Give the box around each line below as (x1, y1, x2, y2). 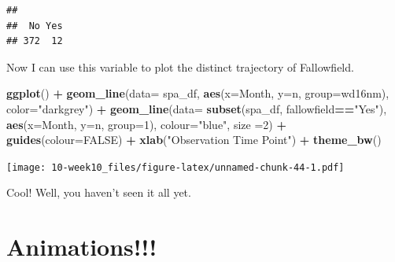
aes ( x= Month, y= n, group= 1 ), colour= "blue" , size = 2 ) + (6, 116, 286, 132)
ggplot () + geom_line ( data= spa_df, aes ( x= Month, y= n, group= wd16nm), (6, 85, 389, 101)
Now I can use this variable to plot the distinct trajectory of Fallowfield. (6, 58, 354, 75)
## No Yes (6, 20, 63, 31)
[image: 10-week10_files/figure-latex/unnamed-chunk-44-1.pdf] (6, 161, 345, 173)
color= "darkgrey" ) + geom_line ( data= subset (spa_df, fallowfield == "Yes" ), (6, 100, 387, 116)
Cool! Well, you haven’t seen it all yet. (6, 184, 191, 201)
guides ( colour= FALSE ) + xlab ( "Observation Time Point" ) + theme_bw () (6, 131, 382, 148)
